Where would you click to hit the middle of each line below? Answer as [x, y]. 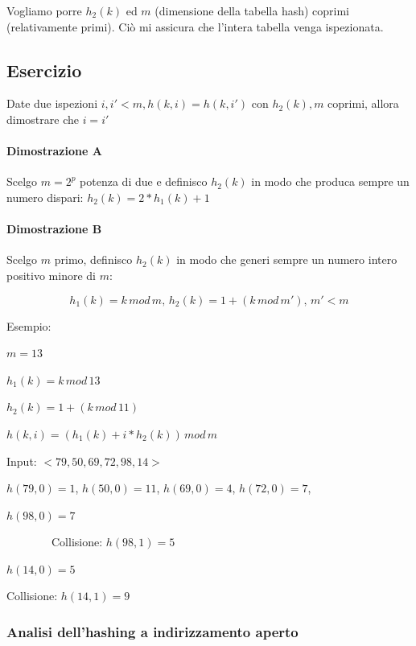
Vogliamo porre [44, 10]
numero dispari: [45, 197]
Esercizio [44, 70]
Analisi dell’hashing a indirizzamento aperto [152, 632]
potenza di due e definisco [144, 181]
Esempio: [29, 325]
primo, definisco [93, 259]
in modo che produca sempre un [330, 181]
